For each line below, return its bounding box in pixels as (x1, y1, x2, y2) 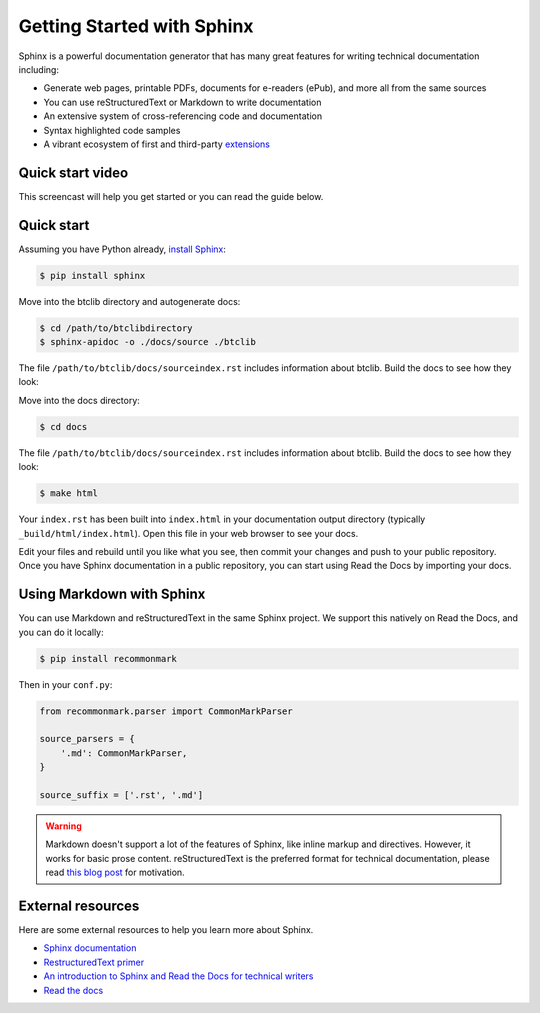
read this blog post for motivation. (45, 866, 185, 879)
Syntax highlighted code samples (43, 124, 181, 136)
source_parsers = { (39, 733, 135, 745)
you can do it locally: (18, 626, 104, 638)
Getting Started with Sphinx (18, 15, 254, 37)
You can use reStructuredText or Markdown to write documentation (43, 96, 322, 108)
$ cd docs (39, 421, 88, 432)
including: (18, 63, 60, 75)
